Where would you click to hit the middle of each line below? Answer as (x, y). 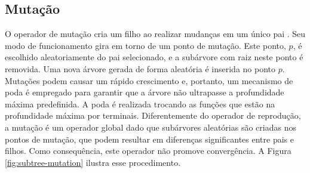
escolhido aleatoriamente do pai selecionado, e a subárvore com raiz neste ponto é (154, 57)
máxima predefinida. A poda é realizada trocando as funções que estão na (140, 104)
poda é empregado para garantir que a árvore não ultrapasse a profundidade (145, 92)
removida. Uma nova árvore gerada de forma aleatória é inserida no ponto (140, 68)
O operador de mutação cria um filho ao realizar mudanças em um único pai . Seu (155, 34)
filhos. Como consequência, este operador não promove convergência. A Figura (148, 151)
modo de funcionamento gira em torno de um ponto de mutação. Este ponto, (145, 45)
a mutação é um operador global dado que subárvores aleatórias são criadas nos (151, 127)
